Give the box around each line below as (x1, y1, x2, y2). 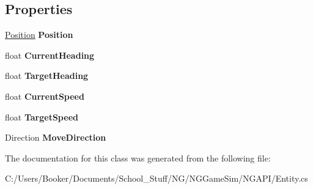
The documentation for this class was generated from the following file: (5, 151, 271, 164)
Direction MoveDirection (5, 131, 106, 144)
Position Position (5, 28, 73, 41)
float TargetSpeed (5, 110, 78, 123)
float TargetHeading (5, 69, 89, 82)
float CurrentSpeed (5, 89, 84, 102)
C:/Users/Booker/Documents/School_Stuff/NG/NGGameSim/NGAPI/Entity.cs (5, 172, 308, 185)
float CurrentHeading (5, 48, 95, 61)
